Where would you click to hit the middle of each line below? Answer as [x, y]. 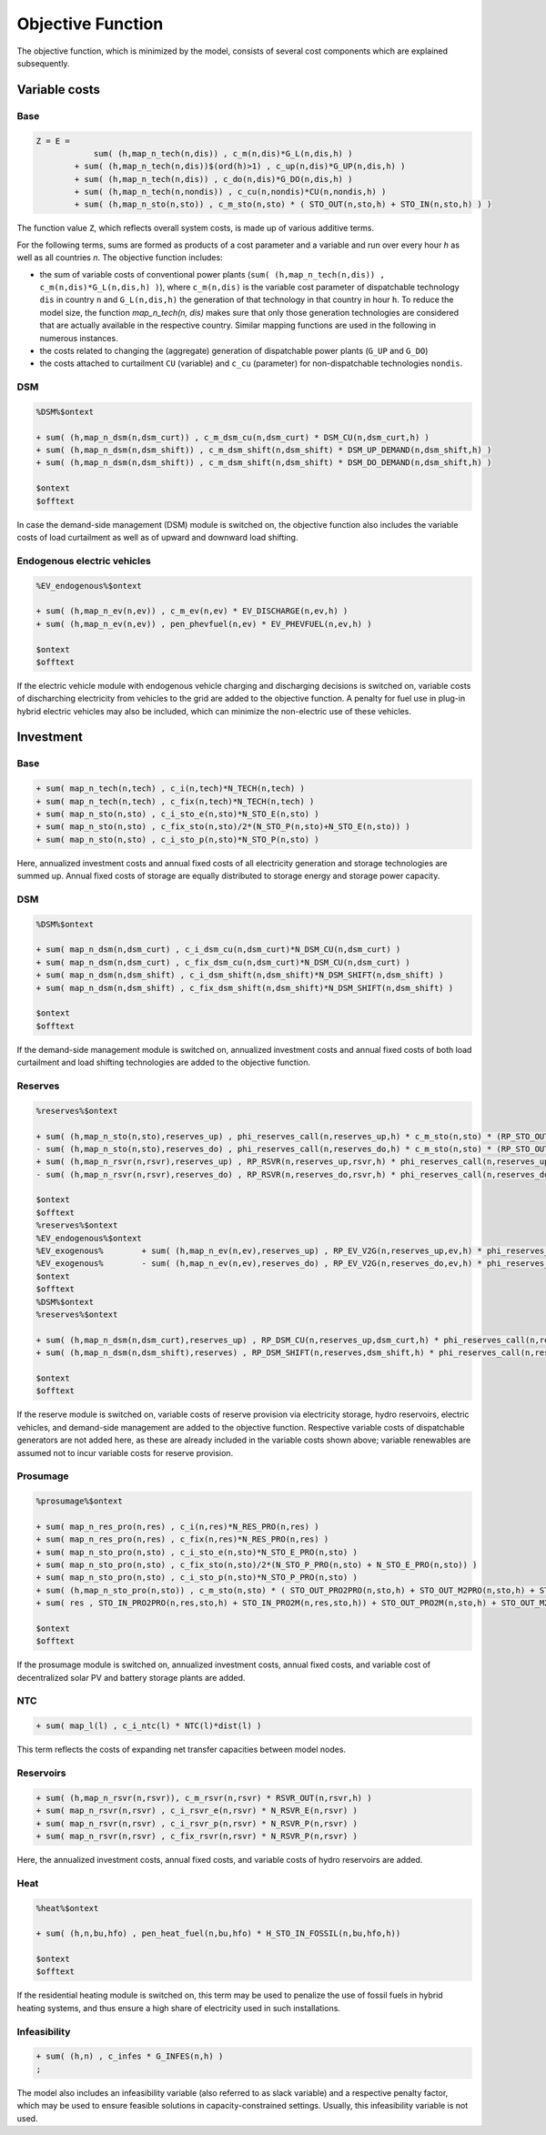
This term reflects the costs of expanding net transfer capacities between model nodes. [181, 1750]
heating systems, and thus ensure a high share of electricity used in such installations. [179, 2008]
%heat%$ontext [67, 1908]
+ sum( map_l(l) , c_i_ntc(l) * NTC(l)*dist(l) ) [149, 1726]
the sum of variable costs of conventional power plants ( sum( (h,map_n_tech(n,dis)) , [212, 274]
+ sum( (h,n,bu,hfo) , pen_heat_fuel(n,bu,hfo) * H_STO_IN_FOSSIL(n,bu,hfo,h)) [218, 1933]
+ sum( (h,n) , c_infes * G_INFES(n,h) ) [130, 2056]
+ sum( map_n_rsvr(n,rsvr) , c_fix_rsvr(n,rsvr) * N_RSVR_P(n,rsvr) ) [197, 1836]
